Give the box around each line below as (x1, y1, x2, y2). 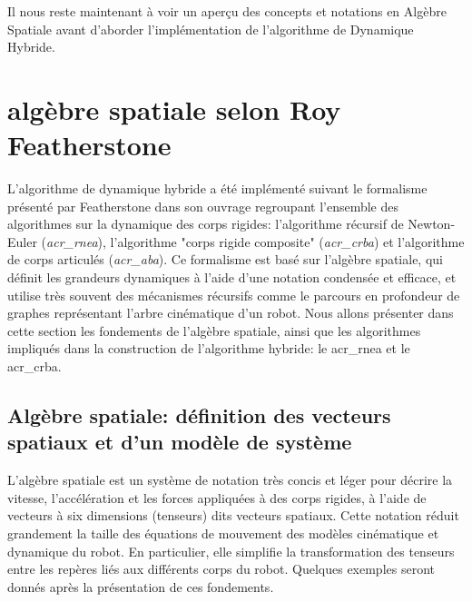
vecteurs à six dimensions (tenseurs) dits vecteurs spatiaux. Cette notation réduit (7, 506, 459, 525)
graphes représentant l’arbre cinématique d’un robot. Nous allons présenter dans (7, 303, 454, 322)
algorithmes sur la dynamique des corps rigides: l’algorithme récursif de (7, 214, 404, 233)
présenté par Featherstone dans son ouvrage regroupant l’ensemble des (7, 196, 398, 215)
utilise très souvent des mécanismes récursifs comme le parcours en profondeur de (7, 285, 460, 304)
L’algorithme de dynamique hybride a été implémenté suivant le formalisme (7, 179, 428, 198)
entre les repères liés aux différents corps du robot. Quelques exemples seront (7, 559, 436, 578)
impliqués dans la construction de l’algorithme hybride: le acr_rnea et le (7, 339, 410, 358)
